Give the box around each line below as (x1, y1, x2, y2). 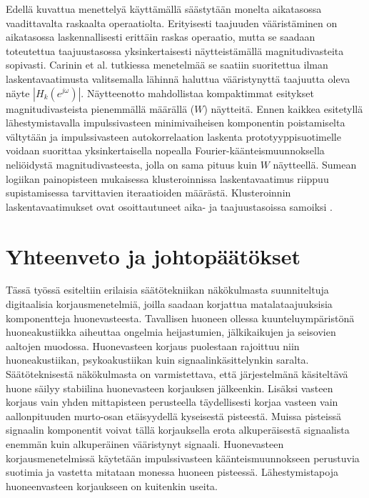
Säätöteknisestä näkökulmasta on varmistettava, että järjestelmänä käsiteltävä (6, 367, 348, 381)
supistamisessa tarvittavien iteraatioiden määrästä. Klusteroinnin (6, 185, 291, 200)
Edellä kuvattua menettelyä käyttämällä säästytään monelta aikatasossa (6, 1, 322, 16)
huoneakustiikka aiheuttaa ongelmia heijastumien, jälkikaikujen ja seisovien (6, 324, 336, 339)
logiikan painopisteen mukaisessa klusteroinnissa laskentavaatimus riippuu (6, 171, 329, 186)
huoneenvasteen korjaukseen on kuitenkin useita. (6, 478, 218, 493)
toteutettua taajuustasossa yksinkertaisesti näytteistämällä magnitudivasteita (6, 43, 344, 58)
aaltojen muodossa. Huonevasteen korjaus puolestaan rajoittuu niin (6, 338, 300, 353)
